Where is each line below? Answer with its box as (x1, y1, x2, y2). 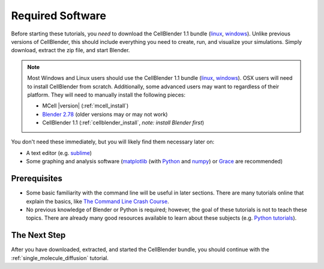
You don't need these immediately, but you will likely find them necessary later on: (11, 138, 215, 145)
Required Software (11, 9, 106, 22)
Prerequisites (11, 174, 62, 184)
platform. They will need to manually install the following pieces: (27, 91, 186, 98)
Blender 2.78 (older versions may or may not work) (42, 110, 168, 118)
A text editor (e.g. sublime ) (26, 149, 92, 156)
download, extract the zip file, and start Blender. (11, 47, 130, 54)
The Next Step (11, 230, 66, 240)
